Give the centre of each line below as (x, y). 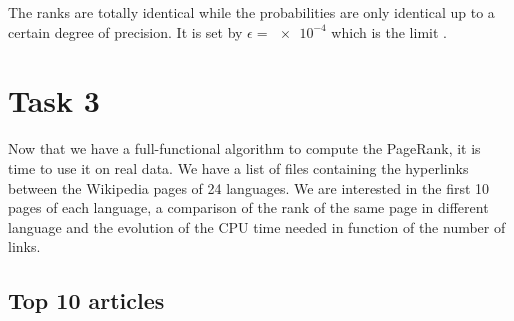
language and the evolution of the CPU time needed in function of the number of (257, 226)
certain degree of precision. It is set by (125, 31)
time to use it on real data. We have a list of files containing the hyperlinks (238, 167)
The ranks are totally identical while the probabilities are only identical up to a (251, 12)
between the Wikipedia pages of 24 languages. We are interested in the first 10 (249, 187)
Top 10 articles (86, 300)
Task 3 (54, 100)
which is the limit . (389, 31)
